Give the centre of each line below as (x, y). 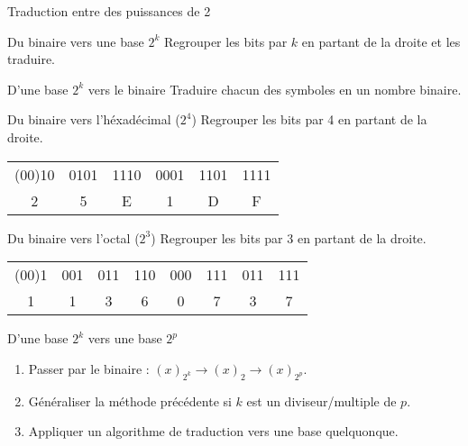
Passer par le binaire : (89, 368)
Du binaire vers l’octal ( (73, 237)
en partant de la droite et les (381, 41)
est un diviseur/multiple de (321, 400)
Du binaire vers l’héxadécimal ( (94, 119)
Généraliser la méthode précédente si (130, 400)
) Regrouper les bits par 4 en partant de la (309, 119)
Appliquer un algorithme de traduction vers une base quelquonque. (213, 431)
